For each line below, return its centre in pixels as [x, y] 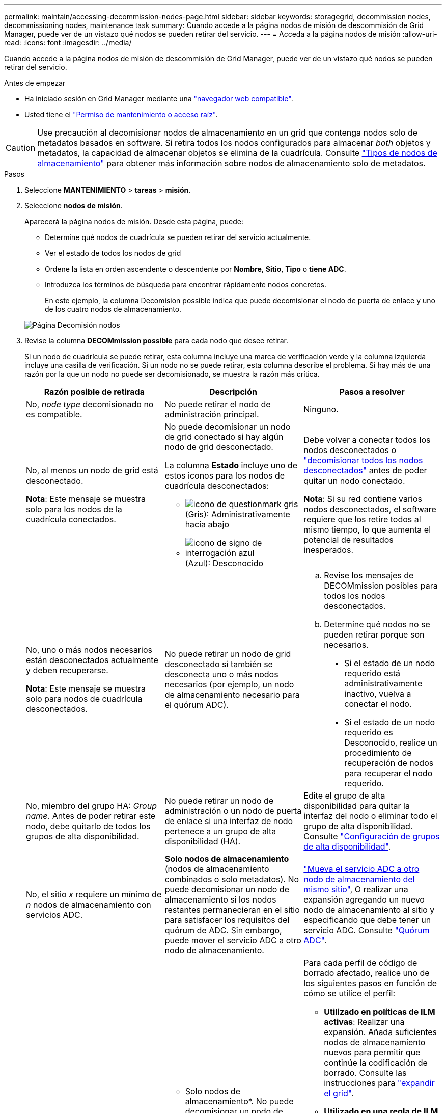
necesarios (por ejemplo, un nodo [229, 684]
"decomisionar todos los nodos [363, 460]
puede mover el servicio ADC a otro [233, 940]
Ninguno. [321, 409]
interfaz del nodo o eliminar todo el [370, 816]
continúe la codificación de [376, 1063]
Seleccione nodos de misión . [74, 206]
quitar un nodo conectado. [354, 481]
